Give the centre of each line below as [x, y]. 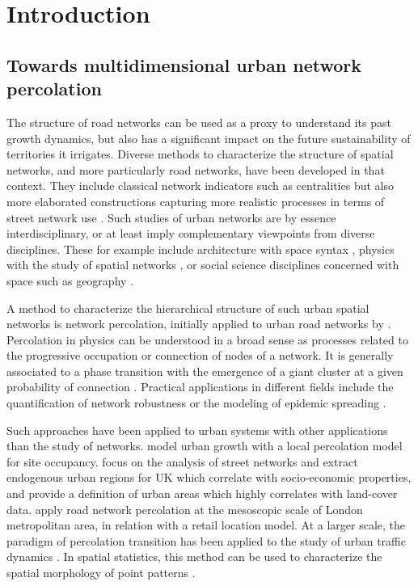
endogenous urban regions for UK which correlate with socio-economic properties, [209, 477]
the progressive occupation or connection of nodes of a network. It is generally [200, 355]
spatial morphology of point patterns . [101, 572]
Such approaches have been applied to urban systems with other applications [197, 430]
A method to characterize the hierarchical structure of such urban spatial [188, 308]
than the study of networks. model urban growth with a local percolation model [205, 446]
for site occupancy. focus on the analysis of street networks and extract [182, 461]
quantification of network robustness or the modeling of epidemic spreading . [196, 403]
